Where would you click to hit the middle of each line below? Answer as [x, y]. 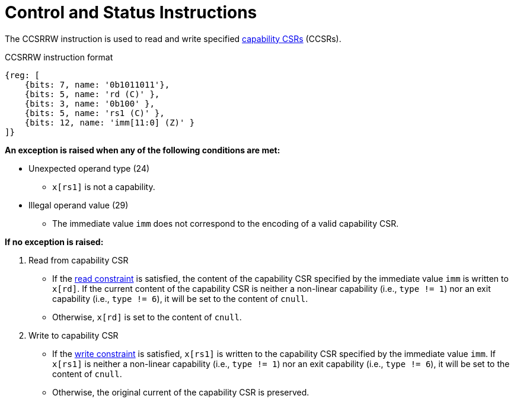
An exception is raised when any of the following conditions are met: [143, 150]
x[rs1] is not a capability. [104, 186]
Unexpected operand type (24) [89, 168]
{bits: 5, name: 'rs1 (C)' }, [95, 113]
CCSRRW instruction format [59, 57]
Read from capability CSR [79, 260]
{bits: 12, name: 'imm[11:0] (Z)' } [110, 122]
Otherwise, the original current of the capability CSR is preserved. [181, 392]
